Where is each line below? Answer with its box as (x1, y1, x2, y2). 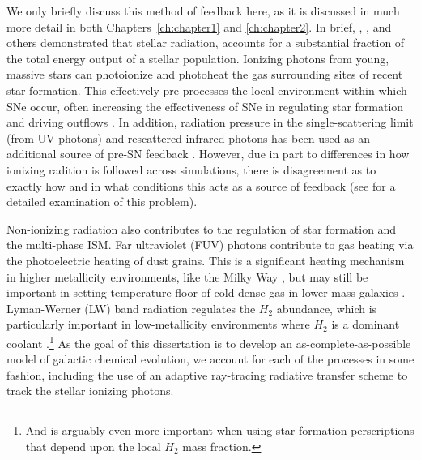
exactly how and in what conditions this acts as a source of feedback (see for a (6, 177, 396, 194)
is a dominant (331, 316, 400, 333)
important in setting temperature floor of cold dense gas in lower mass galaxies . (6, 284, 406, 301)
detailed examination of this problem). (6, 193, 198, 210)
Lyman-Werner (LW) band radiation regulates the (6, 299, 256, 316)
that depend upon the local (25, 437, 161, 454)
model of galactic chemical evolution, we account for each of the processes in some (6, 350, 415, 368)
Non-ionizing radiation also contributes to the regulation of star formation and (6, 220, 397, 237)
